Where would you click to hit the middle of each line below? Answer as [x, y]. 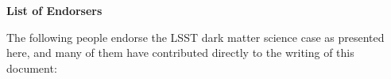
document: [32, 68]
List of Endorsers [54, 10]
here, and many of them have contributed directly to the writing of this [180, 53]
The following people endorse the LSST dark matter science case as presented [195, 37]
